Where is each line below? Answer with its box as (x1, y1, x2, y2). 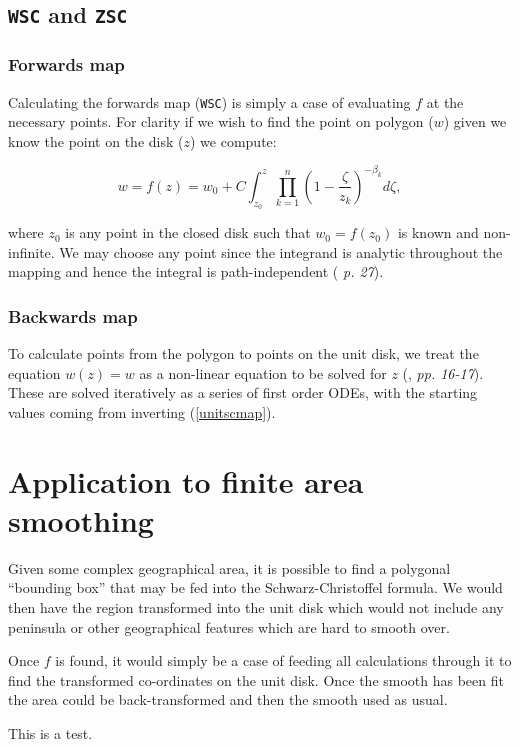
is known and (397, 222, 479, 243)
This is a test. (8, 722, 93, 743)
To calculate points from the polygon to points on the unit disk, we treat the (8, 343, 479, 364)
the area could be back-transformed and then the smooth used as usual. (8, 689, 448, 710)
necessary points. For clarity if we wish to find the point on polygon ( (8, 111, 434, 132)
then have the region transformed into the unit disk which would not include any (8, 597, 504, 617)
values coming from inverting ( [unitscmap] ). (8, 401, 276, 422)
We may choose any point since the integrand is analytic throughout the (59, 241, 503, 262)
